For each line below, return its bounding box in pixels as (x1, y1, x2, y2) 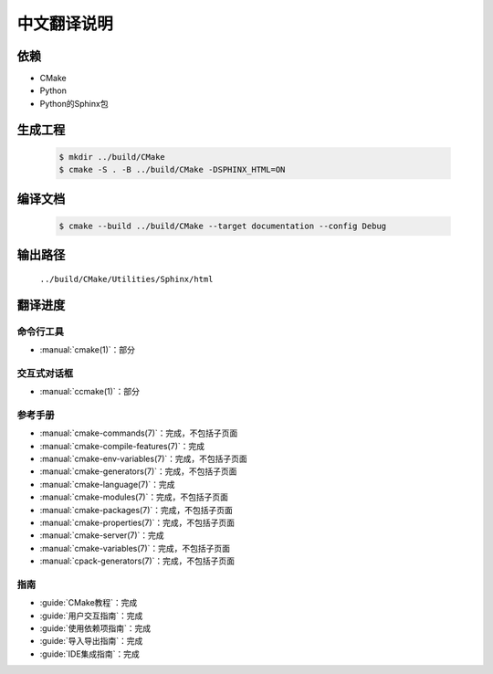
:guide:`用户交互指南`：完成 (39, 610, 143, 621)
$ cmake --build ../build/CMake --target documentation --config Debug (58, 220, 387, 231)
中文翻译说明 (16, 14, 114, 34)
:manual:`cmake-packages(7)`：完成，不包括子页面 (39, 504, 233, 515)
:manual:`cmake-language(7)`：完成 (39, 479, 175, 490)
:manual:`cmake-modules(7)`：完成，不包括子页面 (39, 491, 228, 502)
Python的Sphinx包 (39, 98, 109, 109)
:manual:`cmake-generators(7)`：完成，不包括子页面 (39, 466, 237, 477)
